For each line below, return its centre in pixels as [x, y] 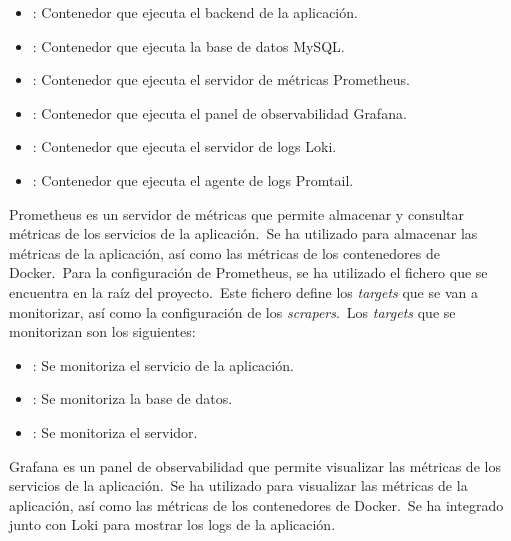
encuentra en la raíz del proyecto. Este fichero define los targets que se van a [243, 291]
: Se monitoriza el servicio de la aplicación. [163, 364]
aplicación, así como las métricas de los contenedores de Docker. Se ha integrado [256, 504]
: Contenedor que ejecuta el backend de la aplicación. [195, 12]
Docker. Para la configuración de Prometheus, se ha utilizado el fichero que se [248, 272]
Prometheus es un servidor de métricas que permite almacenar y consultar [237, 213]
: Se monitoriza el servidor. [115, 431]
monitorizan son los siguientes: [102, 331]
